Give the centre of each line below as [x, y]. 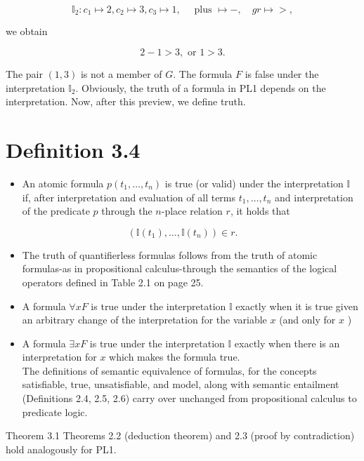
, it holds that [260, 211]
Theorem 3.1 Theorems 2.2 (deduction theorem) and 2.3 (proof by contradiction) [180, 435]
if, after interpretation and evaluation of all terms [129, 197]
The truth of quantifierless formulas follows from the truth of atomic [170, 254]
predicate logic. [55, 412]
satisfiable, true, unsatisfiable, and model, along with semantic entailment [181, 384]
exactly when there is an [287, 343]
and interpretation [314, 197]
